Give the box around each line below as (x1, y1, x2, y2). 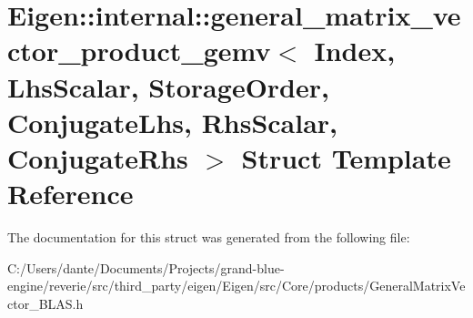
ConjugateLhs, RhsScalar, (7, 103, 338, 140)
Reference (7, 175, 134, 212)
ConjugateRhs (7, 138, 188, 176)
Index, (314, 32, 396, 69)
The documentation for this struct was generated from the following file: (7, 228, 410, 247)
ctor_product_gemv (7, 32, 271, 69)
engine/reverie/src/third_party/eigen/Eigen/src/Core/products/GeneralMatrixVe (7, 276, 466, 295)
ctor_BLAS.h (7, 293, 84, 313)
